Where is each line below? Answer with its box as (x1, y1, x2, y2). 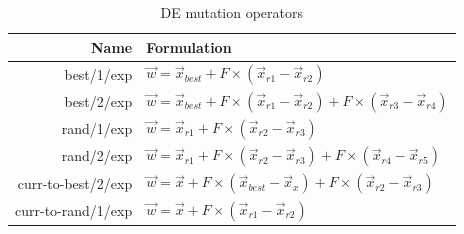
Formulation (146, 36, 232, 57)
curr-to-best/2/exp (17, 172, 133, 193)
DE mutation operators (160, 2, 304, 22)
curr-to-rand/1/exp (15, 199, 133, 220)
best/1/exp (64, 63, 133, 84)
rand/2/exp (61, 145, 133, 166)
